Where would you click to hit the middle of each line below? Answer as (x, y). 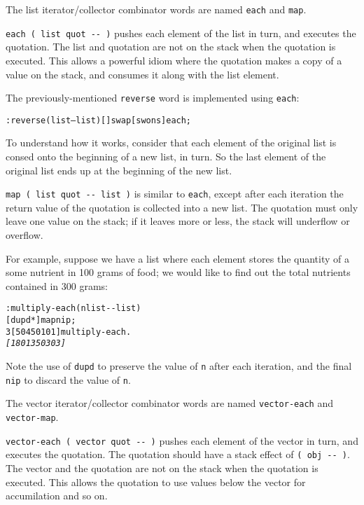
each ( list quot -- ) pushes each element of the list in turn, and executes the (181, 33)
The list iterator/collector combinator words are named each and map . (156, 9)
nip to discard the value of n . (68, 379)
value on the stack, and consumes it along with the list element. (142, 74)
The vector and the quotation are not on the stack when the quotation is (162, 468)
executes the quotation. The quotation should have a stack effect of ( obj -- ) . (178, 454)
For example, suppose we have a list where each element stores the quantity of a (178, 258)
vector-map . (32, 417)
